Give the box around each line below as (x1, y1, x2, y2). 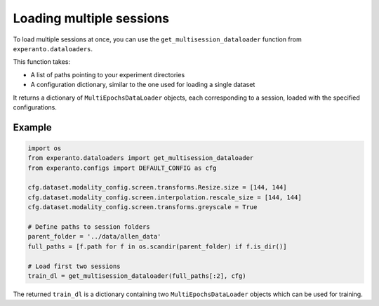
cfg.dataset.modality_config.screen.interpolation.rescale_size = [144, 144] (27, 193, 302, 201)
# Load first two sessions (27, 262, 121, 270)
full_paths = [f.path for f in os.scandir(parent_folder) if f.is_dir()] (27, 242, 287, 251)
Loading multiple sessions (13, 11, 170, 26)
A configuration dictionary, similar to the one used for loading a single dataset (30, 81, 255, 89)
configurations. (13, 102, 58, 112)
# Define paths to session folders (27, 223, 150, 231)
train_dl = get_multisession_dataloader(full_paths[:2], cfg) (27, 272, 246, 280)
